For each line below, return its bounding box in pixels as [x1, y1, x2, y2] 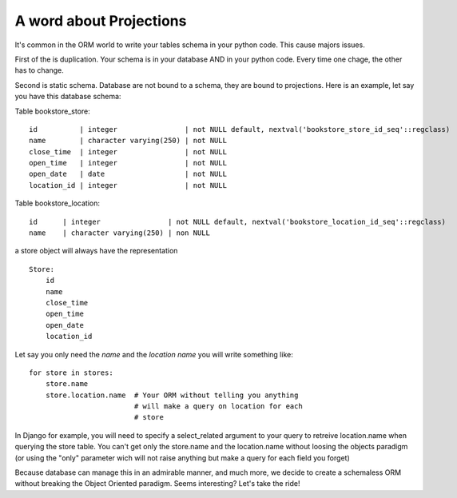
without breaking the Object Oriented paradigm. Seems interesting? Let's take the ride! [14, 479, 300, 488]
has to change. [14, 66, 64, 75]
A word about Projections [14, 12, 187, 30]
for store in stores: [29, 368, 113, 377]
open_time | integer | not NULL [29, 158, 228, 168]
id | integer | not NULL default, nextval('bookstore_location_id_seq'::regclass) [29, 217, 447, 226]
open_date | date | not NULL [29, 169, 228, 179]
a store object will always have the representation [14, 246, 178, 256]
